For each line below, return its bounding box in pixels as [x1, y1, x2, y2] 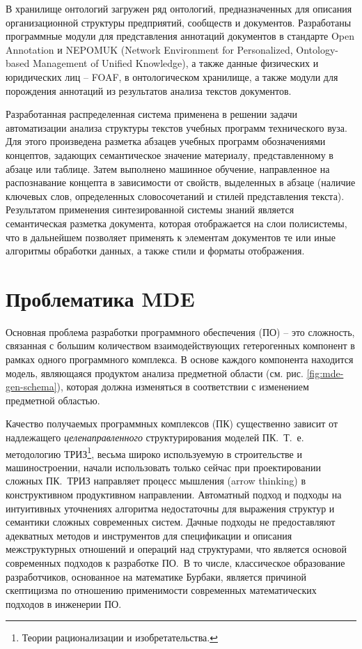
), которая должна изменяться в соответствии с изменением [56, 379, 309, 394]
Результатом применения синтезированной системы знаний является [6, 202, 294, 217]
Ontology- [296, 42, 338, 56]
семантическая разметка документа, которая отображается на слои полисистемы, [6, 215, 347, 230]
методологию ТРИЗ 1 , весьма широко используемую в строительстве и [6, 444, 302, 461]
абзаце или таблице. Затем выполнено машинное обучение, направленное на [6, 161, 330, 176]
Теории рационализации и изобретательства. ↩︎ [22, 630, 218, 645]
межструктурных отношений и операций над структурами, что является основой [6, 542, 347, 556]
